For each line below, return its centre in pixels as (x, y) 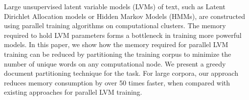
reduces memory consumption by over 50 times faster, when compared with (117, 82)
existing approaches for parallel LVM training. (73, 92)
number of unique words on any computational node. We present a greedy (115, 63)
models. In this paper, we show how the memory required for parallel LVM (116, 44)
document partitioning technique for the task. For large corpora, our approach (121, 73)
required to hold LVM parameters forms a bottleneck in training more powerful (123, 35)
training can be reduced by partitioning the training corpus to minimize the (118, 54)
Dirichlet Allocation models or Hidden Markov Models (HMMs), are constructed (125, 16)
